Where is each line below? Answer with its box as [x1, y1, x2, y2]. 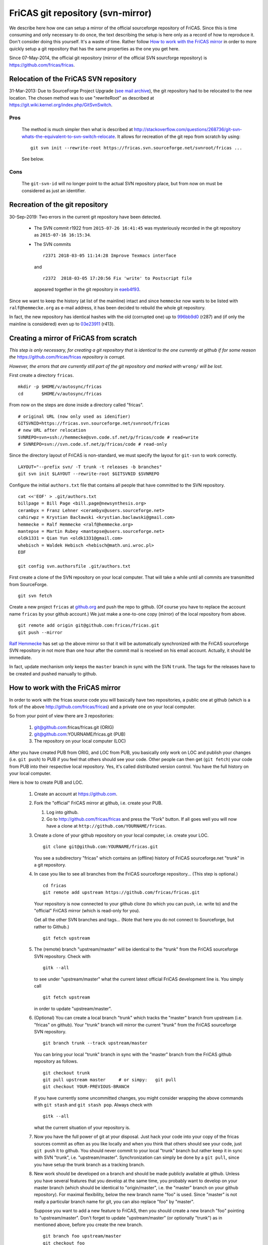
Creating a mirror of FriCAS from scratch [9, 334, 137, 342]
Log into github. [46, 809, 79, 815]
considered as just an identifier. [21, 187, 86, 194]
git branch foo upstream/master [43, 1233, 122, 1239]
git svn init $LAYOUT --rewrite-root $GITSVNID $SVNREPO [18, 471, 160, 477]
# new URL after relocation [18, 427, 86, 433]
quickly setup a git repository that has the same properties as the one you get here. [9, 45, 180, 52]
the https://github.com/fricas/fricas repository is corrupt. [9, 354, 126, 360]
